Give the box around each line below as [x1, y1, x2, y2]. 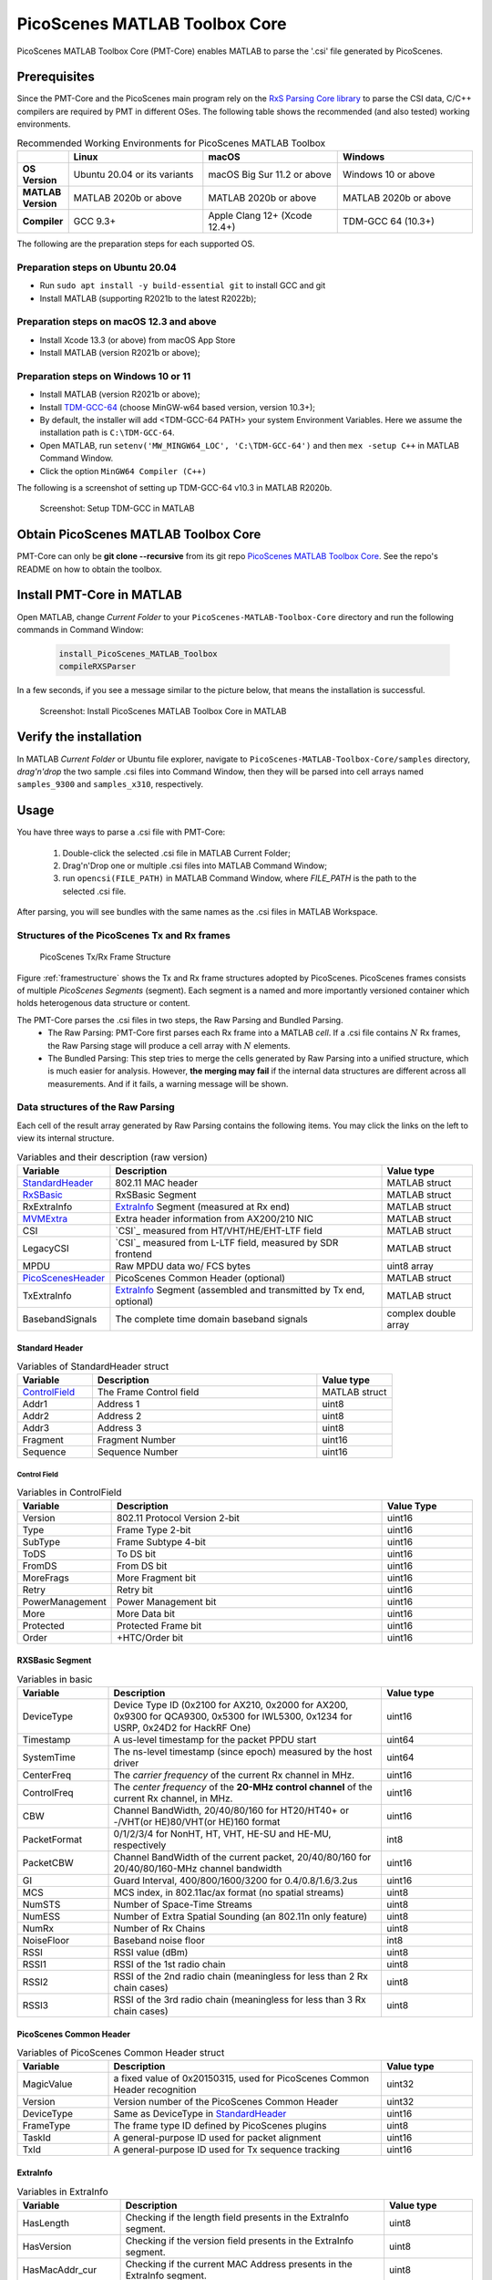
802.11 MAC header [115, 1176, 199, 1189]
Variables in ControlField [16, 1486, 122, 1498]
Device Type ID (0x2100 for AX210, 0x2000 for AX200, [113, 1699, 349, 1712]
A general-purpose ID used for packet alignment [113, 2131, 322, 2144]
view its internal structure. [16, 1133, 115, 1144]
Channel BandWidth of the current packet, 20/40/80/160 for [113, 1851, 372, 1864]
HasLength [22, 2216, 70, 2229]
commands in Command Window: [16, 624, 145, 635]
